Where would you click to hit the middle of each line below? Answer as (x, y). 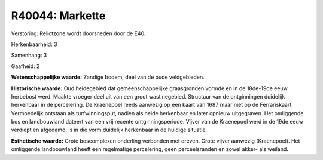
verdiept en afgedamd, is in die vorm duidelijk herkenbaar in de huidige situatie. (109, 130)
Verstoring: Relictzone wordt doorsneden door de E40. (78, 33)
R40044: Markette (58, 16)
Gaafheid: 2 (25, 66)
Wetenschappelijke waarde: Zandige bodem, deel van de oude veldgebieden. (108, 77)
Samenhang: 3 (29, 55)
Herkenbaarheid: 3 (34, 44)
